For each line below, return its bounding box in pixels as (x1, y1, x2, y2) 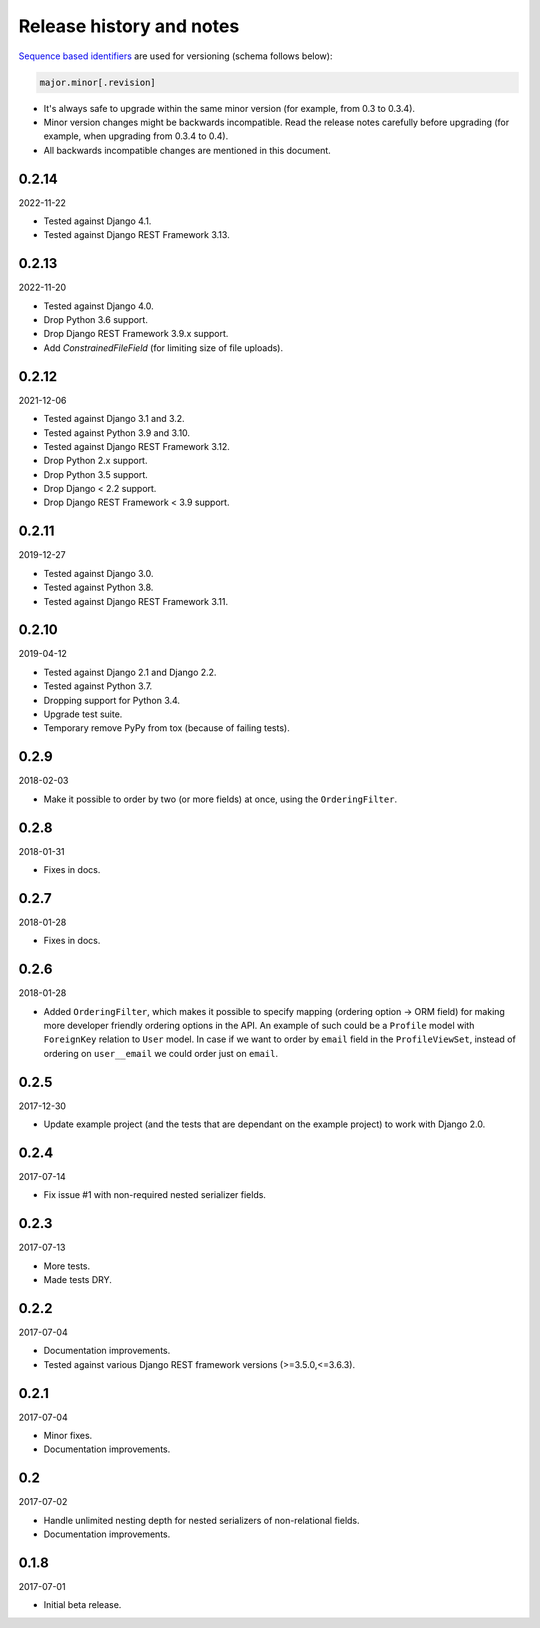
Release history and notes (18, 15, 240, 37)
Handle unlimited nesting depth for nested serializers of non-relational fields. (43, 1514, 360, 1526)
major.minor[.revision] (39, 76, 157, 88)
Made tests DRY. (43, 1274, 112, 1286)
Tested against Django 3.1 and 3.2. (43, 413, 185, 425)
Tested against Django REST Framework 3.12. (43, 440, 230, 452)
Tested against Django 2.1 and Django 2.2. (43, 666, 217, 678)
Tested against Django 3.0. (43, 567, 154, 579)
